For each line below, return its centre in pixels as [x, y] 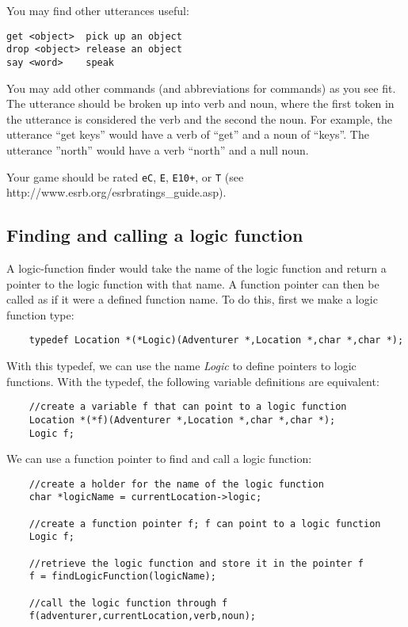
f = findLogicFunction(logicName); [122, 577]
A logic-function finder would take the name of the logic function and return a [196, 268]
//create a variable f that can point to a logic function [188, 407]
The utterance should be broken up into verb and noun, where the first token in [200, 103]
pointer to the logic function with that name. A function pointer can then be [193, 283]
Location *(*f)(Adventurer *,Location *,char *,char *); [182, 420]
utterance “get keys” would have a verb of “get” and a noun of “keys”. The [188, 134]
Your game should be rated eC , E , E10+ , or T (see [125, 176]
